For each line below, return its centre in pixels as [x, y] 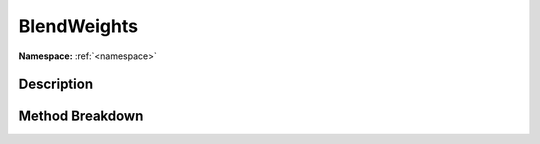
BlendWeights [78, 26]
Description [56, 84]
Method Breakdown [81, 116]
